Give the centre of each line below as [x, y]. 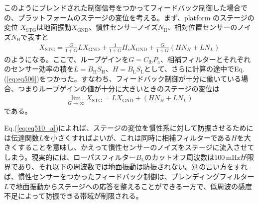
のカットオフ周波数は [180, 157]
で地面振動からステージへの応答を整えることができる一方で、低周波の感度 [130, 186]
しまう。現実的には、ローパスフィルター [70, 157]
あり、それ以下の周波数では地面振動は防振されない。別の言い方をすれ [133, 167]
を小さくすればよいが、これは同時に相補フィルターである [137, 137]
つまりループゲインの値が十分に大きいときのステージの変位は [119, 88]
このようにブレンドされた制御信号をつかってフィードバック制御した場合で [126, 7]
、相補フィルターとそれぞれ [205, 59]
